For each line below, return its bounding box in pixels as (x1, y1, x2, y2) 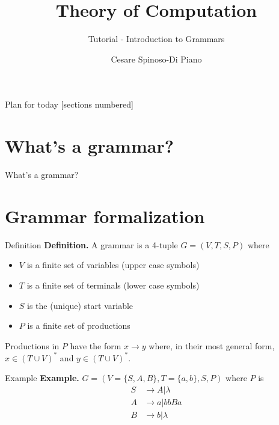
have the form (70, 339, 121, 352)
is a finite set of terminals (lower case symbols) (26, 278, 200, 291)
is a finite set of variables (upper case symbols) (26, 258, 200, 271)
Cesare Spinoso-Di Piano (111, 52, 202, 65)
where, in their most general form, (149, 339, 275, 352)
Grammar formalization (5, 203, 205, 228)
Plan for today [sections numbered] (5, 98, 133, 111)
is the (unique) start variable (27, 299, 133, 311)
